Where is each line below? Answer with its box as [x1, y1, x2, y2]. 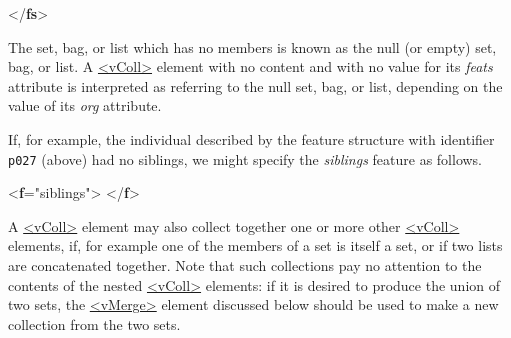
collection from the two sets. [8, 313, 181, 334]
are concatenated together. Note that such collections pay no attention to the [8, 255, 482, 275]
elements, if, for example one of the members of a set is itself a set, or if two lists [8, 235, 503, 256]
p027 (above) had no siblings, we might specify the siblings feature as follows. [8, 148, 483, 169]
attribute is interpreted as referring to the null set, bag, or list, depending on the [8, 75, 503, 96]
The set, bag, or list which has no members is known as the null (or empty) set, [8, 36, 497, 57]
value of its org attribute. [8, 95, 162, 116]
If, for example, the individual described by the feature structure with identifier [8, 128, 495, 149]
